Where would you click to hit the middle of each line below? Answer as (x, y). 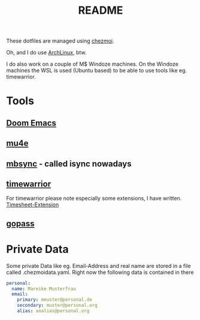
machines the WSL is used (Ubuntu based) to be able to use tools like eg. (97, 71)
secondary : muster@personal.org (57, 306)
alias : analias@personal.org (53, 311)
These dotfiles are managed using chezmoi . (60, 41)
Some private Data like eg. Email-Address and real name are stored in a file (99, 266)
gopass (20, 223)
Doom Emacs (31, 123)
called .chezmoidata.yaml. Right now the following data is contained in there (100, 272)
